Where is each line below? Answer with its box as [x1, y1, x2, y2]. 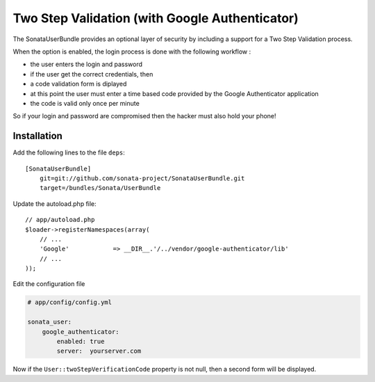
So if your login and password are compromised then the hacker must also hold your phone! [12, 112, 277, 120]
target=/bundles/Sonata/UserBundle [39, 184, 161, 192]
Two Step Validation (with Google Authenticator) [12, 10, 299, 26]
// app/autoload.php [25, 216, 95, 224]
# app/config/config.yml [27, 299, 112, 306]
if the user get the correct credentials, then [30, 70, 153, 78]
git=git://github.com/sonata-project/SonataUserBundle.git [39, 174, 245, 182]
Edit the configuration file [12, 280, 85, 288]
